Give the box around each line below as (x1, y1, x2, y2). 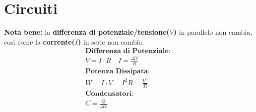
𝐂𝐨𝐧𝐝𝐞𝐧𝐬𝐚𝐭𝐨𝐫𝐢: (85, 90, 134, 97)
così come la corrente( (4, 36, 75, 47)
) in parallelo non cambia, (173, 27, 253, 37)
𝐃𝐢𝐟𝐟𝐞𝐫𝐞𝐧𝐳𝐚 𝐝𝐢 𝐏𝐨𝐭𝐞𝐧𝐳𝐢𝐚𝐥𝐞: (85, 48, 171, 55)
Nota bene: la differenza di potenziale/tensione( (4, 27, 170, 37)
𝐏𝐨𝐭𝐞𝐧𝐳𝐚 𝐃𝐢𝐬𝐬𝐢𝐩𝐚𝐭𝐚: (85, 67, 150, 75)
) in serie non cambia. (78, 36, 144, 47)
